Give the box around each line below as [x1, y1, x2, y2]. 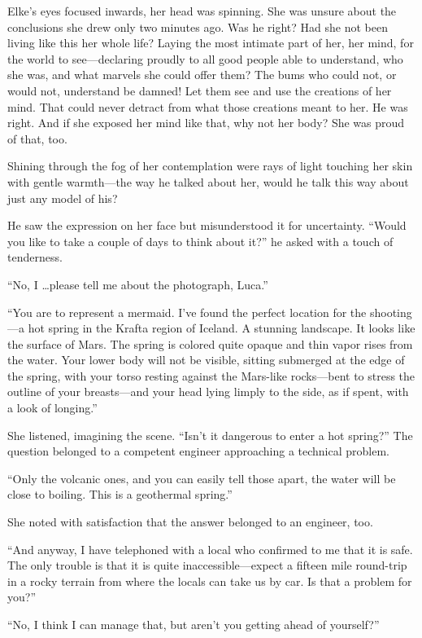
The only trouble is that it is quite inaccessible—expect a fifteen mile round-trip [7, 557, 407, 574]
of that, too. [7, 130, 67, 147]
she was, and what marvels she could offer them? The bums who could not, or [7, 66, 397, 83]
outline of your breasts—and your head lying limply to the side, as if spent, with [7, 383, 409, 400]
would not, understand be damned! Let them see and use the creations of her [7, 81, 392, 99]
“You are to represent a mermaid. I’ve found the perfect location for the [7, 303, 367, 320]
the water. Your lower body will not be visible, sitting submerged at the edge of [7, 351, 405, 368]
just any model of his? [7, 189, 118, 206]
